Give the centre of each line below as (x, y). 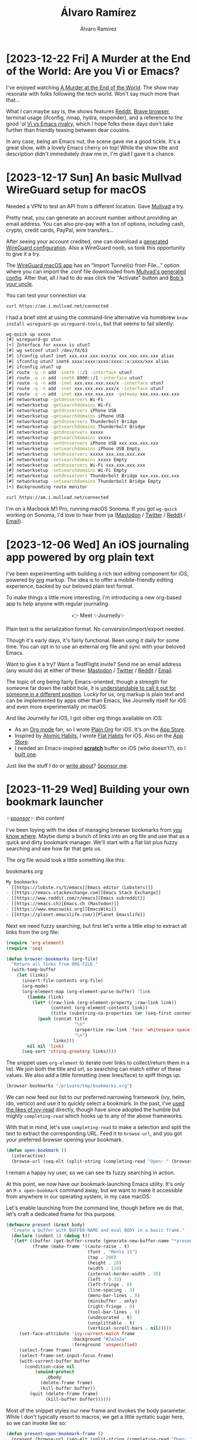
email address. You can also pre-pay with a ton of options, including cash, (96, 223)
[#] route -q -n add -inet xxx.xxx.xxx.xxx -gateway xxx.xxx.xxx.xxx (93, 394)
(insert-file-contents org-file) (62, 981)
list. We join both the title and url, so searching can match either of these (94, 1069)
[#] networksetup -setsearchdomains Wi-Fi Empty (67, 470)
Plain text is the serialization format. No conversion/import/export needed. (96, 629)
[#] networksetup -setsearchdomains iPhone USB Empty (73, 449)
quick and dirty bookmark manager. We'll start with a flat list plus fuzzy (92, 842)
